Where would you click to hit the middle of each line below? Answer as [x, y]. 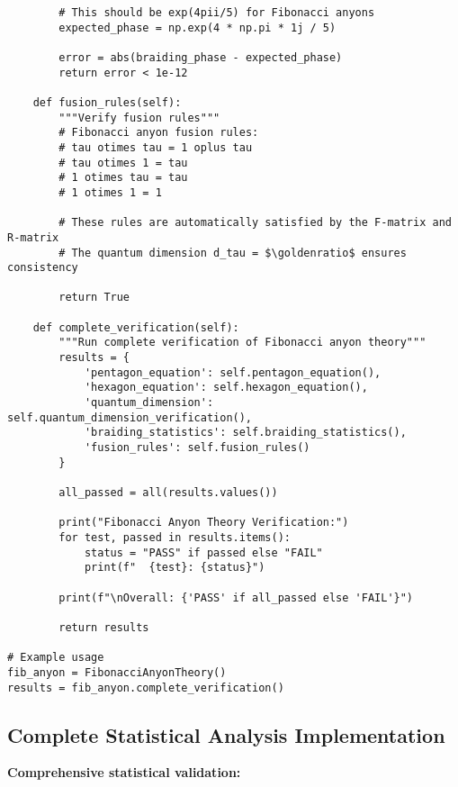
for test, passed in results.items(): [175, 537]
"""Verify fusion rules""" [139, 118]
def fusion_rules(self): [107, 102]
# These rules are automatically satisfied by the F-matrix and [255, 223]
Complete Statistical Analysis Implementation [226, 734]
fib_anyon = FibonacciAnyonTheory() [117, 672]
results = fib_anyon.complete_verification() [146, 687]
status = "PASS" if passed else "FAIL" [203, 552]
